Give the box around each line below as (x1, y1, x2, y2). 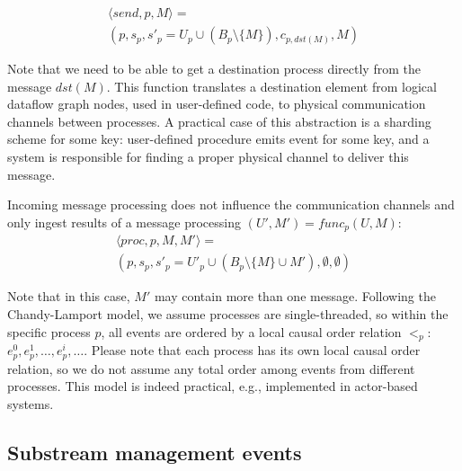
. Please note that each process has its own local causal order (84, 341, 421, 360)
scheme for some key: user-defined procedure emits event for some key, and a (7, 129, 430, 148)
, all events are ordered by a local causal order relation (101, 322, 402, 341)
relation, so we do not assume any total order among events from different (7, 359, 415, 378)
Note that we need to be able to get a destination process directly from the (7, 59, 421, 78)
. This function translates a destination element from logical (106, 76, 437, 95)
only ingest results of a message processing (7, 212, 241, 231)
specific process (7, 322, 91, 341)
